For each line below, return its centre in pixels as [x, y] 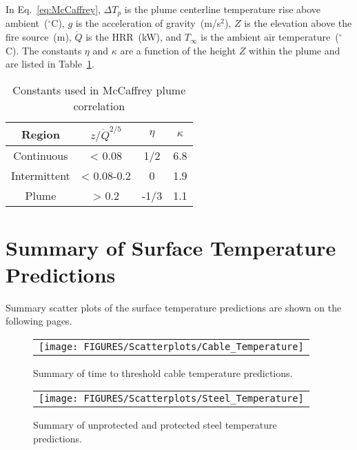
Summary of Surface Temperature [171, 247]
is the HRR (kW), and [134, 37]
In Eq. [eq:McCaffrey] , [53, 9]
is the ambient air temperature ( [270, 37]
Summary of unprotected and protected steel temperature [155, 425]
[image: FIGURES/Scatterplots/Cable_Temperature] [171, 346]
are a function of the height [178, 50]
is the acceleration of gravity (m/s [148, 23]
